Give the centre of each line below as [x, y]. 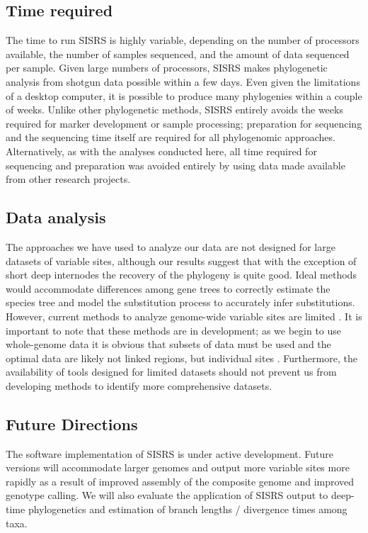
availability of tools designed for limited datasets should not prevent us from [171, 372]
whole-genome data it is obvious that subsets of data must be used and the [168, 344]
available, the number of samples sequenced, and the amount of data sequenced [178, 54]
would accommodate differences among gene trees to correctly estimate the [168, 288]
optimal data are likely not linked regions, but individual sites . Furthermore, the [182, 358]
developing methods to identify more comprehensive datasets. [139, 385]
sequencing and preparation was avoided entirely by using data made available [176, 165]
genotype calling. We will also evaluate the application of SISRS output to [167, 495]
